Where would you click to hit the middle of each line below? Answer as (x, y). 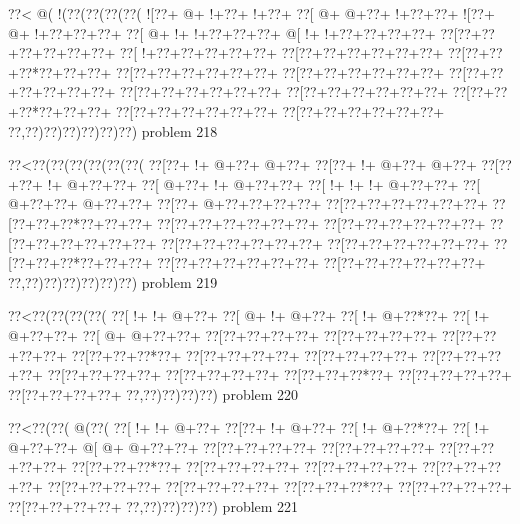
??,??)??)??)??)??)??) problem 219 (113, 281)
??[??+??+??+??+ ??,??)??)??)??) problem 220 (153, 393)
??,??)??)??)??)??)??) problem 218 (113, 130)
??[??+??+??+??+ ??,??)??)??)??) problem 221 (153, 505)
